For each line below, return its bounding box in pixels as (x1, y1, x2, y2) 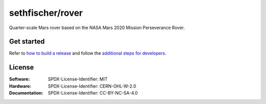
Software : (9, 76, 30, 82)
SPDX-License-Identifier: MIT (48, 76, 108, 82)
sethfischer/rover (9, 7, 83, 18)
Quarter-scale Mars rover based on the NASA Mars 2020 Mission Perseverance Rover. (9, 25, 185, 31)
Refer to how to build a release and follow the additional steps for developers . (9, 50, 166, 56)
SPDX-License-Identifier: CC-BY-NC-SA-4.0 (48, 90, 138, 96)
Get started (9, 37, 45, 46)
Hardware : (9, 83, 32, 89)
